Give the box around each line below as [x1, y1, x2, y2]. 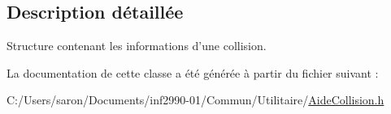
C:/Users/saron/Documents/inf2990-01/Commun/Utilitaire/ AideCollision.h [7, 91, 384, 108]
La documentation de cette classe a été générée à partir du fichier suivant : [7, 64, 379, 81]
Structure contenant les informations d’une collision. [7, 37, 267, 54]
